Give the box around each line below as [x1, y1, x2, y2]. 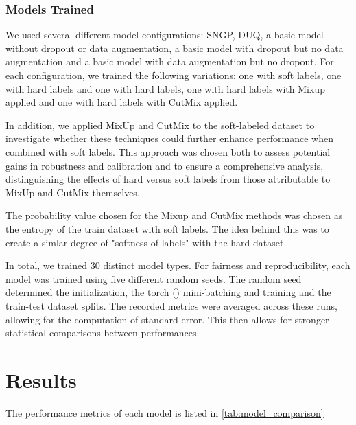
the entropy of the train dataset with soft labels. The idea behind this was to [5, 221, 329, 236]
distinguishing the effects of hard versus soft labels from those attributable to [5, 172, 331, 186]
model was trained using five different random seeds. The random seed [5, 271, 302, 286]
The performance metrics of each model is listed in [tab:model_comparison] [5, 405, 324, 420]
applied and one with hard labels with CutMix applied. [5, 95, 238, 109]
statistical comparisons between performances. [5, 325, 200, 340]
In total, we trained [5, 258, 88, 273]
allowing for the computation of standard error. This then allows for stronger [5, 312, 329, 326]
